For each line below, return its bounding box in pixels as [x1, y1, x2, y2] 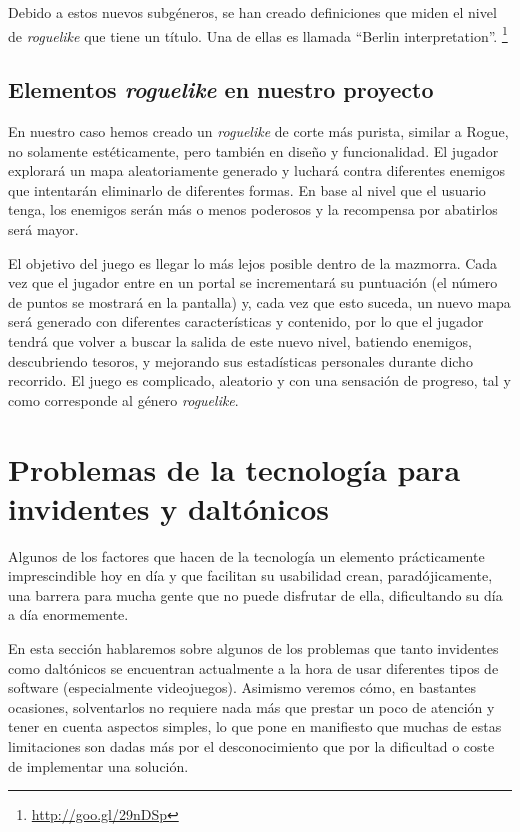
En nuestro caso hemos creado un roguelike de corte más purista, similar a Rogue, [8, 121, 509, 142]
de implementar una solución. [8, 755, 189, 776]
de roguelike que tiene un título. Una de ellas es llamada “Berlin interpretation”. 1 [8, 22, 508, 46]
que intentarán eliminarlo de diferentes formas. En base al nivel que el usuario [8, 179, 486, 200]
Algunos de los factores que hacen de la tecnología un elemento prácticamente [8, 545, 485, 566]
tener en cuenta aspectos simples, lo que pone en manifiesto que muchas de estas [8, 716, 502, 737]
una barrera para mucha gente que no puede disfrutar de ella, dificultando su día [8, 584, 503, 605]
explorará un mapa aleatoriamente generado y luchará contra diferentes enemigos [8, 160, 506, 181]
